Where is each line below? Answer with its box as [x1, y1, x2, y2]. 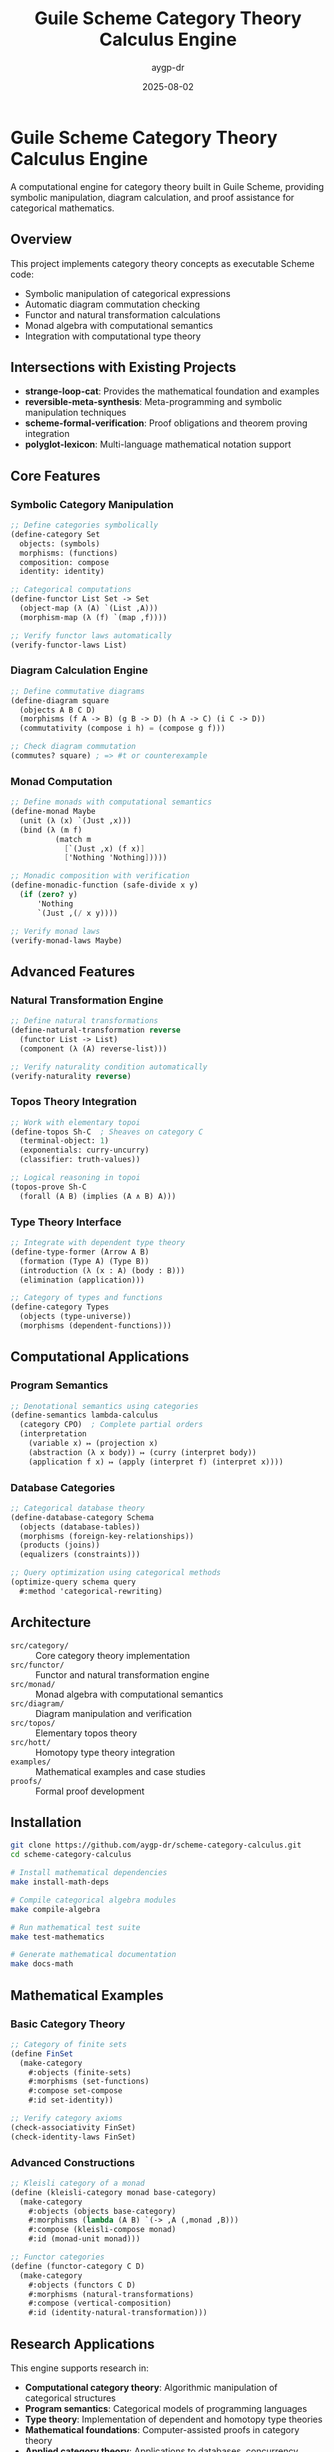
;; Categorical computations [10, 585, 132, 595]
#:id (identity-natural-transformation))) [28, 2308, 208, 2318]
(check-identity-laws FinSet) [10, 2132, 137, 2142]
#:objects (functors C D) [28, 2280, 137, 2290]
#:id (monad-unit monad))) [28, 2234, 141, 2244]
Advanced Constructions [10, 2155, 135, 2169]
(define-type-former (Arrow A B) [10, 1247, 150, 1257]
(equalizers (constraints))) [19, 1550, 141, 1560]
